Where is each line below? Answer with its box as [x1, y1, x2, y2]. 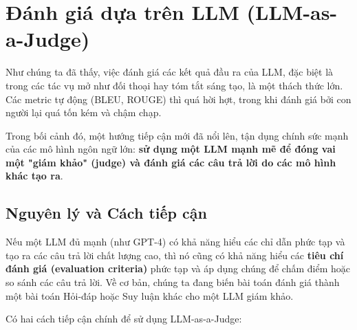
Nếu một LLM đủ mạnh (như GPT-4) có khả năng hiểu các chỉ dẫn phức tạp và [6, 234, 345, 249]
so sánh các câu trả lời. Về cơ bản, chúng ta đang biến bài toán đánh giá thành [6, 275, 340, 289]
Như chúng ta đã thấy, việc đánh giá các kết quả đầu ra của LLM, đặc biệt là [6, 65, 334, 79]
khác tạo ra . [6, 168, 63, 183]
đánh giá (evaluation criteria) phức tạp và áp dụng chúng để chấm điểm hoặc [6, 261, 350, 276]
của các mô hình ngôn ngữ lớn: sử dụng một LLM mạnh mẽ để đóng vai [6, 142, 336, 156]
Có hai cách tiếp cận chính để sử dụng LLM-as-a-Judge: [6, 311, 242, 326]
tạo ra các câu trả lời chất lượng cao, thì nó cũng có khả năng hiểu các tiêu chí [6, 247, 344, 262]
